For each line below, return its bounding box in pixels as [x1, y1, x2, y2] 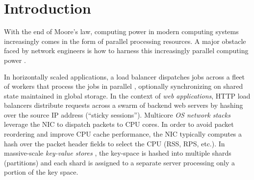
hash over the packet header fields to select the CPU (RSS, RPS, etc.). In [4, 138, 225, 148]
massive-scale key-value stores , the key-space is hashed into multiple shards [4, 148, 231, 158]
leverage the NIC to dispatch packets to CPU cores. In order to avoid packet [4, 119, 234, 129]
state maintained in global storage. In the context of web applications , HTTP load [4, 90, 251, 100]
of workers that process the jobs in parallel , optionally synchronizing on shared [4, 81, 243, 91]
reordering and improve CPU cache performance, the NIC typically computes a [4, 129, 242, 139]
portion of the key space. [4, 167, 78, 177]
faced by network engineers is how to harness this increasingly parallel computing [4, 45, 249, 56]
